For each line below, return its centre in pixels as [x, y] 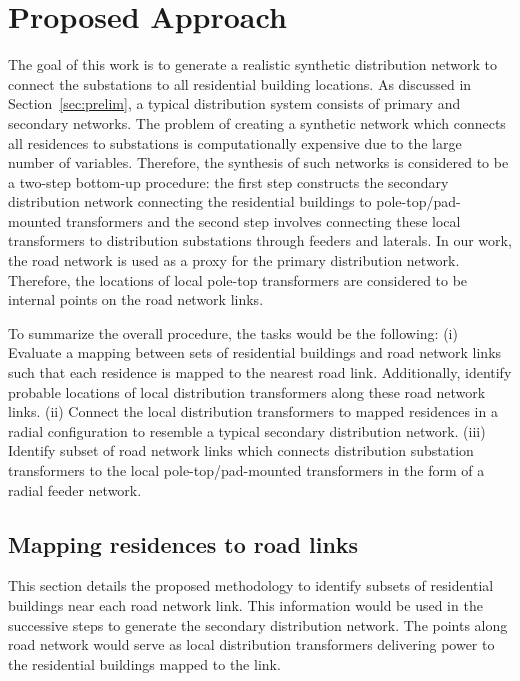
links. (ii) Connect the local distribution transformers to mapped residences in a [253, 411]
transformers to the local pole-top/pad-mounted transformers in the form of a [246, 470]
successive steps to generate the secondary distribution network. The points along [258, 624]
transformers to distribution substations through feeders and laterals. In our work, [260, 240]
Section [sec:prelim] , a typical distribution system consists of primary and [234, 103]
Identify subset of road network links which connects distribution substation [241, 450]
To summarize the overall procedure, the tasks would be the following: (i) [233, 332]
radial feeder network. [75, 489]
